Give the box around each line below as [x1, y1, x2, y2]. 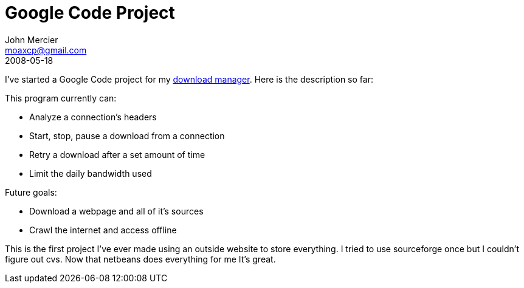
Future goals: [5, 187, 57, 197]
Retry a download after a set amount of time [29, 149, 205, 160]
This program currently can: [5, 92, 117, 103]
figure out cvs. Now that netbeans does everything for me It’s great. [5, 253, 276, 264]
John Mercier [5, 34, 58, 45]
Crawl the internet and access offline [29, 224, 177, 235]
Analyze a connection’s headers [29, 111, 157, 122]
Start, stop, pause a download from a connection [29, 130, 225, 141]
